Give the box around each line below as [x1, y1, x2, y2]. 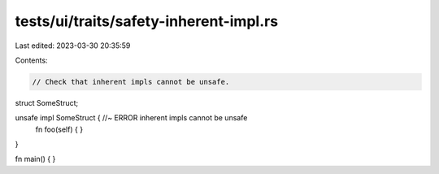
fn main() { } [15, 154, 56, 164]
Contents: [15, 55, 48, 65]
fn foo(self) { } [35, 124, 84, 134]
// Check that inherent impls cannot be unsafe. [32, 77, 230, 86]
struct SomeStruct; [15, 98, 79, 107]
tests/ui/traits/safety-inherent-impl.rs [15, 12, 279, 30]
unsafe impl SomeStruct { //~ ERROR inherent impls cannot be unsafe [15, 113, 248, 123]
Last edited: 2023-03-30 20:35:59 [15, 41, 131, 50]
